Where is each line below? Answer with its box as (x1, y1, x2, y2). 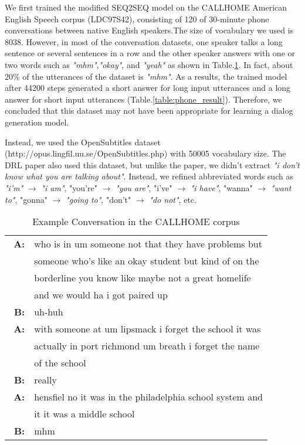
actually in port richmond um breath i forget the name (34, 339, 260, 353)
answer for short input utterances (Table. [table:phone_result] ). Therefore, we (5, 93, 282, 105)
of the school (34, 356, 86, 370)
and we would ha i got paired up (34, 288, 168, 302)
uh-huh (34, 305, 63, 319)
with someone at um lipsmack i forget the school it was (34, 322, 261, 336)
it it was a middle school (34, 407, 135, 421)
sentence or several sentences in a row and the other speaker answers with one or (5, 47, 295, 59)
